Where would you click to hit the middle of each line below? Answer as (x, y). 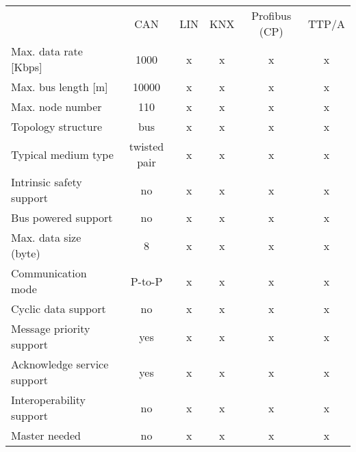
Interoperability (49, 400)
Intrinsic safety (47, 182)
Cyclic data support (59, 309)
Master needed (46, 435)
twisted (147, 146)
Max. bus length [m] (60, 87)
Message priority (51, 328)
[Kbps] (27, 67)
